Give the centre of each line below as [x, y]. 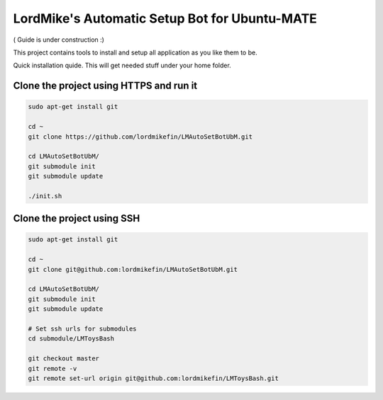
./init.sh [45, 196]
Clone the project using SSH [77, 218]
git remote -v [52, 368]
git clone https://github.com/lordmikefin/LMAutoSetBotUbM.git [140, 137]
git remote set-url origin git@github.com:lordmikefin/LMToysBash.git [154, 378]
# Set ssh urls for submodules [83, 328]
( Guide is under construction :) [59, 40]
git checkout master [63, 359]
